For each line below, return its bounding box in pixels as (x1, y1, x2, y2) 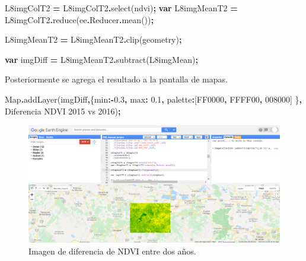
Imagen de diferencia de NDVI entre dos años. (28, 245, 196, 257)
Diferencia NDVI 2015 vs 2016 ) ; (5, 104, 121, 117)
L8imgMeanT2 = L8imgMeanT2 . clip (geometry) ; (5, 33, 182, 46)
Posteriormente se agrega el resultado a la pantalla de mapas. (5, 73, 228, 85)
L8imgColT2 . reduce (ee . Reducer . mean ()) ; (5, 13, 154, 26)
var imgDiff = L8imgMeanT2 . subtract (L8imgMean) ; (5, 53, 198, 65)
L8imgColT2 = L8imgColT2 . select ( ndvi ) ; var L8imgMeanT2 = (5, 2, 238, 14)
